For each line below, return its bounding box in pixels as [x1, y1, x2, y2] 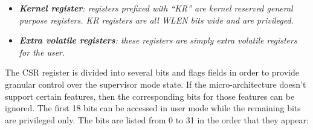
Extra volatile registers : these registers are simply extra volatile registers [19, 34, 297, 47]
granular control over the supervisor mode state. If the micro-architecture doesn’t [5, 77, 306, 90]
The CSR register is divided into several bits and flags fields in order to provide [5, 66, 300, 79]
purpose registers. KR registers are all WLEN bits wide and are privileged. [19, 13, 294, 26]
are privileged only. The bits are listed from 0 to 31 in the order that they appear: [5, 113, 309, 126]
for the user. [19, 45, 65, 58]
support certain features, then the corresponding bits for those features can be [5, 89, 295, 102]
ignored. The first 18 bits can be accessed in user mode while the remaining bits [5, 102, 301, 114]
